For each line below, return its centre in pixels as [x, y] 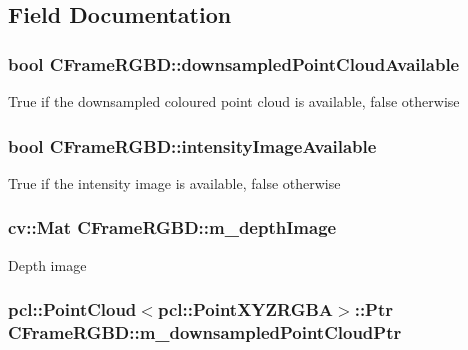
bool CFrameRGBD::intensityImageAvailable [192, 145]
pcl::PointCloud [72, 309]
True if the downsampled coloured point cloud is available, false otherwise [234, 101]
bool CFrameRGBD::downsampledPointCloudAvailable [234, 63]
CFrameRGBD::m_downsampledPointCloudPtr [205, 332]
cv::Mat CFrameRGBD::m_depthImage [172, 227]
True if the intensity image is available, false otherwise [174, 182]
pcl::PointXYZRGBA [245, 309]
